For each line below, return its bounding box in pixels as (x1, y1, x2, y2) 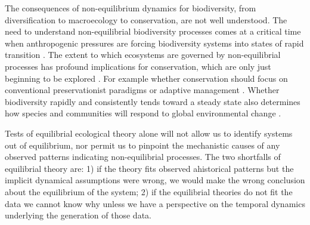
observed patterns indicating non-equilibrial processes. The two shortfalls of (5, 150, 281, 163)
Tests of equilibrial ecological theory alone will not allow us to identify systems (5, 127, 293, 139)
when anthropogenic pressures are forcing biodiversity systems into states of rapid (5, 36, 304, 49)
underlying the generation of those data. (5, 209, 151, 221)
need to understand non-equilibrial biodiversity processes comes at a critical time (5, 25, 301, 38)
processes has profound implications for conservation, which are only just (5, 60, 271, 72)
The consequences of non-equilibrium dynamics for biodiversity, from (5, 2, 256, 14)
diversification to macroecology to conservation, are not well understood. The (5, 13, 287, 26)
